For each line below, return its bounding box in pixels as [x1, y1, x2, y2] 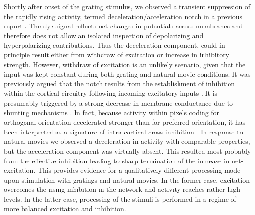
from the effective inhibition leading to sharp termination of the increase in [4, 155, 229, 165]
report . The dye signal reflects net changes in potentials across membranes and [4, 21, 243, 31]
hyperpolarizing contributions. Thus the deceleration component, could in [4, 40, 225, 50]
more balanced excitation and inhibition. [4, 203, 126, 214]
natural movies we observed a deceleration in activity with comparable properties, [4, 136, 250, 146]
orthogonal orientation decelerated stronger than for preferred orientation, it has [4, 117, 246, 127]
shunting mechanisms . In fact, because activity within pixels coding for [4, 107, 220, 117]
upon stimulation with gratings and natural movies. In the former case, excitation [4, 174, 250, 185]
